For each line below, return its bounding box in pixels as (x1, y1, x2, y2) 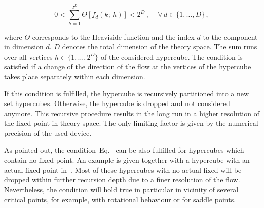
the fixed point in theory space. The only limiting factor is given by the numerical (4, 118, 258, 128)
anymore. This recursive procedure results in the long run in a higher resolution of (4, 108, 259, 118)
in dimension (4, 41, 44, 52)
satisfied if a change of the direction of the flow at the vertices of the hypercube (4, 61, 251, 72)
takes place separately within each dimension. (4, 71, 145, 82)
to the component (203, 31, 258, 42)
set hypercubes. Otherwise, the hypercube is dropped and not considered (4, 98, 230, 109)
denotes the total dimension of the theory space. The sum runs (62, 41, 257, 52)
